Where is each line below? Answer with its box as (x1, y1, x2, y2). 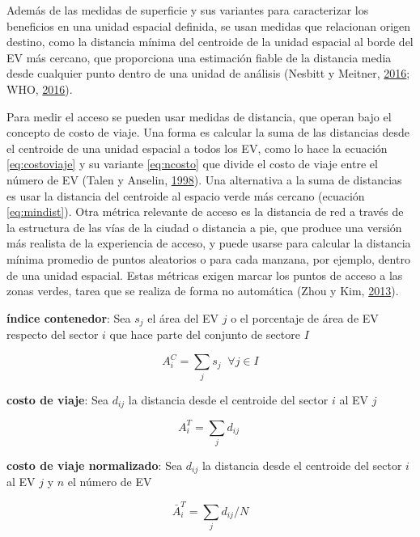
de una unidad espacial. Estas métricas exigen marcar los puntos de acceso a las (6, 266, 403, 283)
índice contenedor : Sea (6, 309, 131, 326)
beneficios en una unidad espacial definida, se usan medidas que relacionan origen (6, 17, 411, 34)
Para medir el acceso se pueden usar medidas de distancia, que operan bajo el (6, 108, 392, 125)
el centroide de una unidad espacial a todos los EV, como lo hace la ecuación (6, 139, 388, 156)
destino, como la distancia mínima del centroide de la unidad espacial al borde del (6, 33, 414, 50)
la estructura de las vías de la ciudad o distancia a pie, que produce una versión (6, 218, 402, 235)
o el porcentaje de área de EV (231, 309, 379, 326)
